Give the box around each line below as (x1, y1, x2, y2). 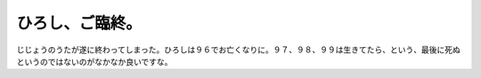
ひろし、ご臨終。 (16, 13, 143, 33)
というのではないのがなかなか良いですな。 (16, 56, 173, 66)
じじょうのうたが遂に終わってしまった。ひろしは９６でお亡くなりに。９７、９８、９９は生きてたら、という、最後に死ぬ (16, 44, 461, 55)
